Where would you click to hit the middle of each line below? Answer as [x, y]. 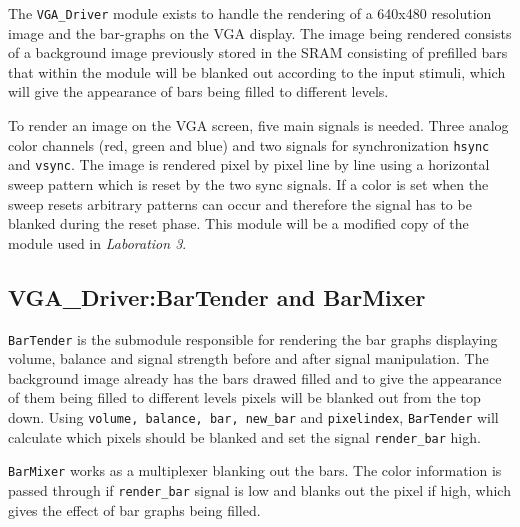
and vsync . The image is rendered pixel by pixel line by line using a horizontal [249, 164]
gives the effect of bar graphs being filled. [134, 509]
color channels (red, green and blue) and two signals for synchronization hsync [249, 144]
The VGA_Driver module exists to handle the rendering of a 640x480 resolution [250, 13]
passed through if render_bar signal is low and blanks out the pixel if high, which [259, 489]
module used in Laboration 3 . [97, 242]
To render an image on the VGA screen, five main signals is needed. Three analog [258, 125]
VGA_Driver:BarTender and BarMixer [217, 296]
